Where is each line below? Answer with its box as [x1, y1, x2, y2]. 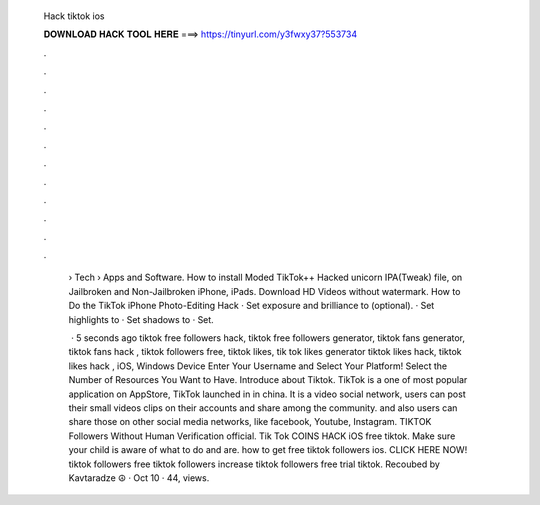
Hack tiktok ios [43, 10, 105, 22]
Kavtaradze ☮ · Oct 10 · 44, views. [68, 471, 210, 484]
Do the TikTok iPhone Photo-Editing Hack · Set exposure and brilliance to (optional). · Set [68, 300, 435, 312]
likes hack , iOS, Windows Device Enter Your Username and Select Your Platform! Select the [68, 360, 448, 372]
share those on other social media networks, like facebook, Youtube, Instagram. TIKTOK [68, 416, 432, 428]
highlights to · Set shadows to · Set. [68, 313, 214, 325]
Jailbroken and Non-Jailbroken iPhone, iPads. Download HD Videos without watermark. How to [68, 285, 461, 297]
